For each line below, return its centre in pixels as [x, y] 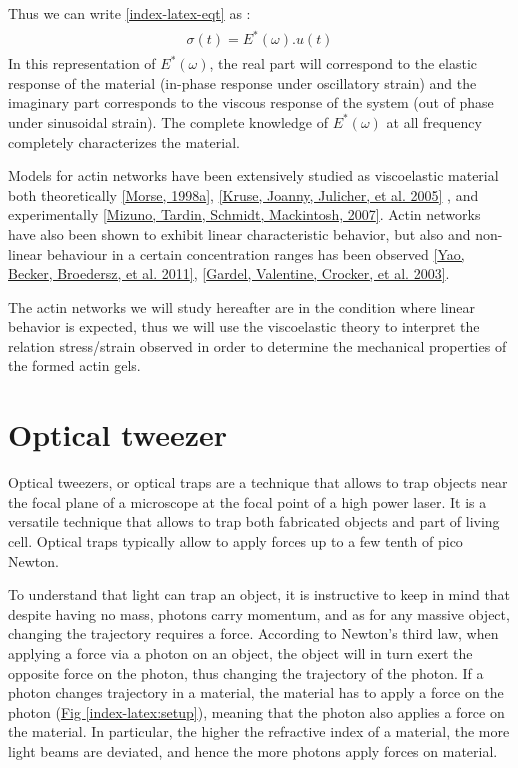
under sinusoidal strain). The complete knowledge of [168, 121]
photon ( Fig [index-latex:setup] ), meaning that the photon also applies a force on [256, 711]
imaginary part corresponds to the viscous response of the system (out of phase [251, 102]
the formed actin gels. [74, 365]
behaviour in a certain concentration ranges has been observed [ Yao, [255, 253]
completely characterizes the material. [124, 141]
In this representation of [82, 63]
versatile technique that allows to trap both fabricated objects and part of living [254, 521]
